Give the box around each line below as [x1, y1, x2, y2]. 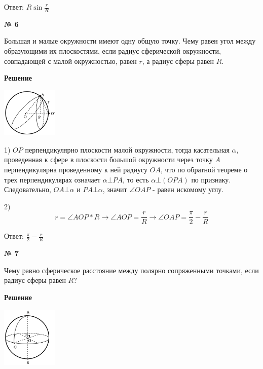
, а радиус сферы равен [142, 55, 214, 66]
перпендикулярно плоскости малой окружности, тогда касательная [25, 144, 230, 155]
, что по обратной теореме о [160, 164, 248, 174]
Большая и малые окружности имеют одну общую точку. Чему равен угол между [4, 35, 256, 46]
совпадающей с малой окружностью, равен [4, 55, 137, 66]
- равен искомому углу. [153, 184, 224, 195]
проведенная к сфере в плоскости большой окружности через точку [4, 154, 213, 165]
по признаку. [191, 174, 231, 184]
